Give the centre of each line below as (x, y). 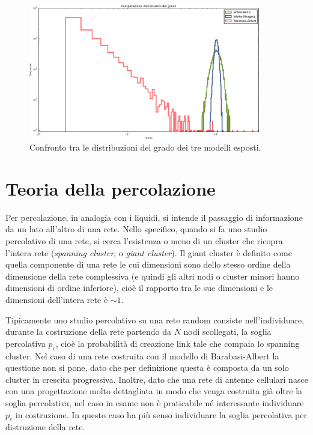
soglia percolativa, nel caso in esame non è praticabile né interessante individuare (155, 403)
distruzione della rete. (45, 427)
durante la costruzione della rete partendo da (88, 331)
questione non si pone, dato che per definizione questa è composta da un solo (147, 367)
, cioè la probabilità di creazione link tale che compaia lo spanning (178, 343)
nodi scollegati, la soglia (227, 331)
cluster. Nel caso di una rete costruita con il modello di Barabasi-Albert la (142, 355)
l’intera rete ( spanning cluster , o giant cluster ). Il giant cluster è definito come (149, 252)
